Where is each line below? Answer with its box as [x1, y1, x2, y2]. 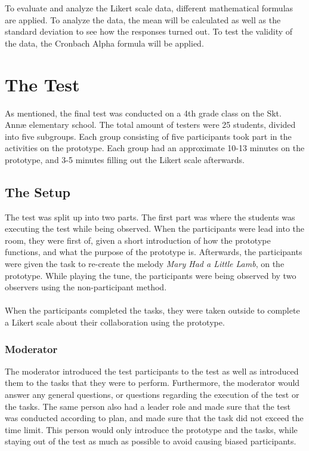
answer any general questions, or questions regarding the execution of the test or [5, 388, 299, 401]
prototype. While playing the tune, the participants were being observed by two [5, 269, 296, 281]
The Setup [5, 182, 71, 201]
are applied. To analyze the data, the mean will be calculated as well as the [5, 13, 281, 26]
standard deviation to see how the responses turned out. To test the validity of [5, 25, 293, 38]
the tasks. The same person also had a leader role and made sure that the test [5, 400, 291, 412]
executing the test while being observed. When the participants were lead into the [5, 222, 304, 235]
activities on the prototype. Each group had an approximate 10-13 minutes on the [5, 142, 305, 154]
